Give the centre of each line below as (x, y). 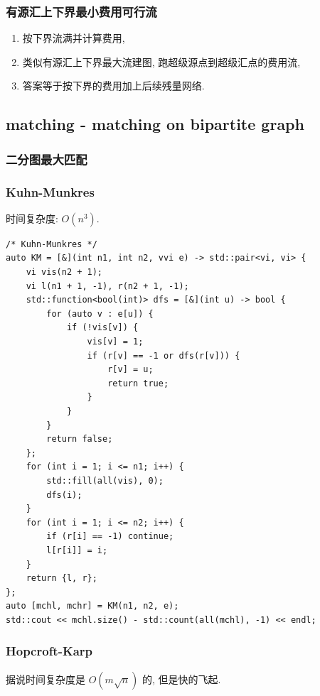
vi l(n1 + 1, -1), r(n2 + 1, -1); (107, 286)
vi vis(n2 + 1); (64, 272)
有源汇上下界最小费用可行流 (81, 11)
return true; (138, 383)
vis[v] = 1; (115, 342)
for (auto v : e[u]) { (100, 314)
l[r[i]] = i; (77, 550)
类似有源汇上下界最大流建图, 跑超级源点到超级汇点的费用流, (161, 61)
